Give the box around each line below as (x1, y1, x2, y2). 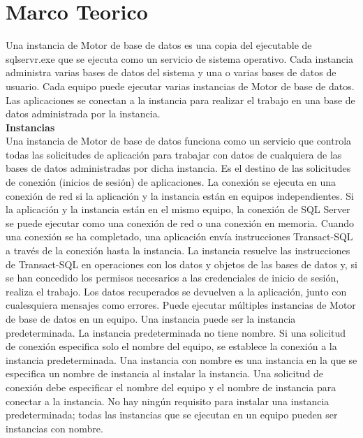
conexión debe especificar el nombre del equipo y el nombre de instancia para (6, 379, 336, 394)
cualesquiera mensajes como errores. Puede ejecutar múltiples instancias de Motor (6, 298, 356, 312)
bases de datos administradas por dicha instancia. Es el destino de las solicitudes (6, 161, 351, 175)
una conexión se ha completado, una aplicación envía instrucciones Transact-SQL (6, 229, 353, 244)
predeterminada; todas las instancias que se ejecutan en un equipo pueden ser (6, 407, 338, 422)
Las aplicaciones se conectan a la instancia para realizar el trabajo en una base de (6, 92, 355, 107)
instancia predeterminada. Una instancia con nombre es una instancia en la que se (6, 352, 357, 367)
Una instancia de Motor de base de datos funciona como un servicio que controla (6, 133, 352, 148)
